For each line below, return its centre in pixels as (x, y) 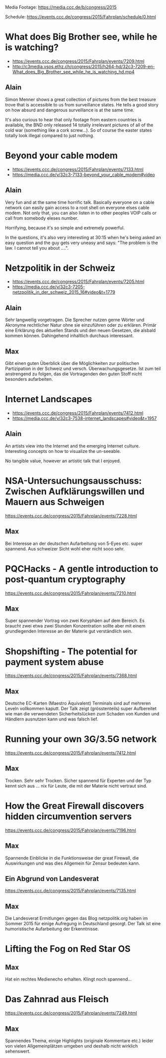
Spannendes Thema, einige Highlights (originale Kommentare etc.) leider (79, 1041)
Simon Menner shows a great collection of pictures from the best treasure (81, 99)
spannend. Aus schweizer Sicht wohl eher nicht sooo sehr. (65, 548)
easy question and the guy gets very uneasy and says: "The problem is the (82, 243)
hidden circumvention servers (69, 816)
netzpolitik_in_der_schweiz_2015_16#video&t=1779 (64, 292)
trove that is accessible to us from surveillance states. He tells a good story (82, 104)
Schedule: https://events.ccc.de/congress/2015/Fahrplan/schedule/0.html (81, 17)
